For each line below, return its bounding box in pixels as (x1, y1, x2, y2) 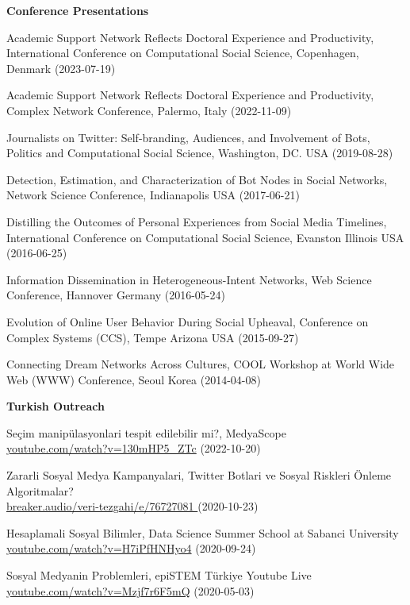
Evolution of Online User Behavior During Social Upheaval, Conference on (6, 313, 369, 329)
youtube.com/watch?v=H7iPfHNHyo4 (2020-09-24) (6, 540, 256, 557)
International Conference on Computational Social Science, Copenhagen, (6, 44, 359, 61)
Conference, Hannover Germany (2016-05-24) (6, 287, 225, 303)
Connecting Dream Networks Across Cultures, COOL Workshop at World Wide (6, 356, 395, 372)
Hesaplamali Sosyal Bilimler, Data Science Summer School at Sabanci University (6, 524, 399, 541)
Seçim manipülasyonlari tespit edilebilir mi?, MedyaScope (6, 424, 286, 441)
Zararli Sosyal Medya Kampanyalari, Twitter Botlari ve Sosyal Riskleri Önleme (6, 467, 392, 484)
